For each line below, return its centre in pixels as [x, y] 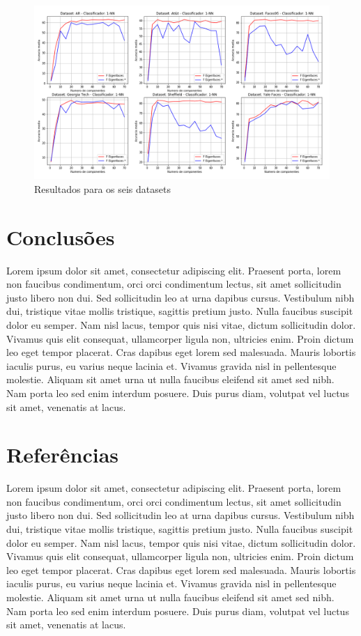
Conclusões [61, 236]
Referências [63, 455]
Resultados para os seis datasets [102, 188]
